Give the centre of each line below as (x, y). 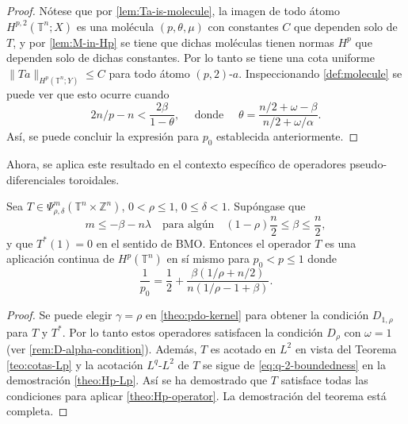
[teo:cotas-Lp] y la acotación (75, 364)
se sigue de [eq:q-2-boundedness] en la (294, 364)
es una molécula (115, 26)
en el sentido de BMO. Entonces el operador (204, 243)
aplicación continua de (61, 258)
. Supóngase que (266, 206)
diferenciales (36, 179)
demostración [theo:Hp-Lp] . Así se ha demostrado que (137, 380)
